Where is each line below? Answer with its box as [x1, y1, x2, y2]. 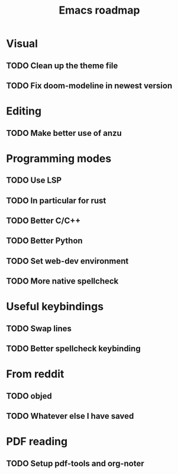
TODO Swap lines [6, 323, 72, 333]
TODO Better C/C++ [6, 215, 81, 225]
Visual [6, 37, 38, 50]
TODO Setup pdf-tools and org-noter [6, 458, 144, 469]
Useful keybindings [6, 300, 104, 313]
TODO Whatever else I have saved [6, 411, 134, 421]
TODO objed [6, 391, 52, 401]
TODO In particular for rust [6, 195, 106, 205]
